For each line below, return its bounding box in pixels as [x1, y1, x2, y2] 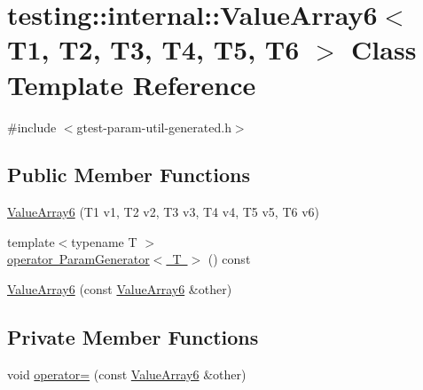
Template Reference [7, 66, 256, 102]
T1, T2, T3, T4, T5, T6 [7, 31, 300, 68]
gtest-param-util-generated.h [76, 117, 231, 136]
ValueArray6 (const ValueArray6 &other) [7, 280, 232, 298]
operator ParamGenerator [7, 250, 150, 268]
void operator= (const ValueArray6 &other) [7, 364, 247, 383]
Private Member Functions [7, 323, 259, 351]
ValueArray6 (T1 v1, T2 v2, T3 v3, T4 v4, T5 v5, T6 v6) [7, 203, 320, 221]
